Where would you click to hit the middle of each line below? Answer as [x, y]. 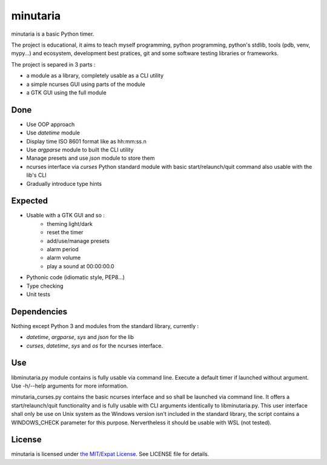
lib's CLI [36, 175]
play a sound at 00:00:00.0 [81, 266]
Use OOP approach [51, 124]
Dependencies [39, 312]
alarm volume [64, 258]
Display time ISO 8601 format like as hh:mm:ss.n [86, 141]
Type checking [45, 286]
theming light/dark [70, 223]
